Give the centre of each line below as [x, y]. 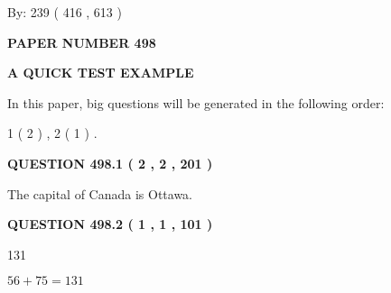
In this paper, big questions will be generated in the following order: [196, 102]
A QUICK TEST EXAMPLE [101, 73]
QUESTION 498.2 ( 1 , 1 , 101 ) [110, 224]
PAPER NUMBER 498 [82, 42]
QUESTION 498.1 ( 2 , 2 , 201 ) [110, 163]
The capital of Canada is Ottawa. [100, 193]
